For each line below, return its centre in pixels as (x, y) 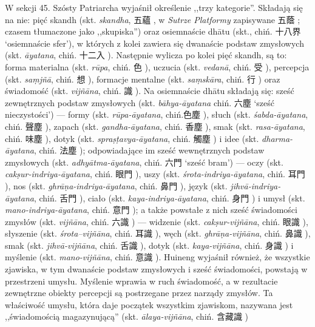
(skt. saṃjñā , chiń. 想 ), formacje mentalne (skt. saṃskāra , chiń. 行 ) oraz (143, 79)
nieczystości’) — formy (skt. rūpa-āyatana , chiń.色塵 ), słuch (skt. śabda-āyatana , (157, 114)
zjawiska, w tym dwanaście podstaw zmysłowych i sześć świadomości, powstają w (156, 269)
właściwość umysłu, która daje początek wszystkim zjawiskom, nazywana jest (149, 304)
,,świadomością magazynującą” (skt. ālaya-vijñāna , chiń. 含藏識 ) (127, 316)
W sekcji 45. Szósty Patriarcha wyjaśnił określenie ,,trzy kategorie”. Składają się (154, 7)
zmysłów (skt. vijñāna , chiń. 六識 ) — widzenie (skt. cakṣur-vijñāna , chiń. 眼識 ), (157, 221)
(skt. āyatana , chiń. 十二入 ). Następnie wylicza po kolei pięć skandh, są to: (146, 55)
